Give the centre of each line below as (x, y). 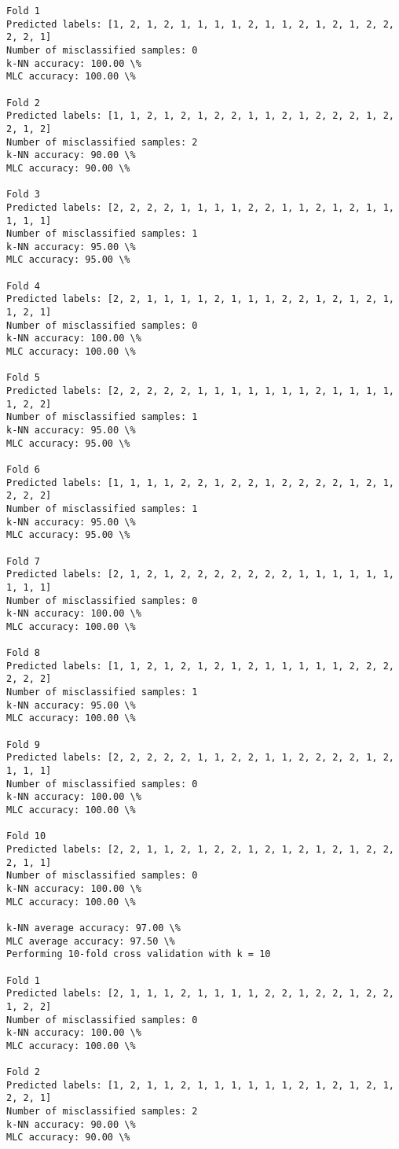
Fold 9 (23, 744)
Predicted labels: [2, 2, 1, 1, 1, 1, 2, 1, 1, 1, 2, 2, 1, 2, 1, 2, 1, (200, 299)
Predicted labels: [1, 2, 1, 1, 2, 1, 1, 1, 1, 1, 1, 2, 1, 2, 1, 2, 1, (200, 1085)
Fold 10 (26, 836)
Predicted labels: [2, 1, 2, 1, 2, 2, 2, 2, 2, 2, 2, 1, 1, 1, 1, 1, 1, (200, 574)
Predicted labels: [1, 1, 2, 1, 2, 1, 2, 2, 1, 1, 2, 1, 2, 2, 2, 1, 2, (200, 116)
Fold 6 (23, 469)
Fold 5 (23, 378)
